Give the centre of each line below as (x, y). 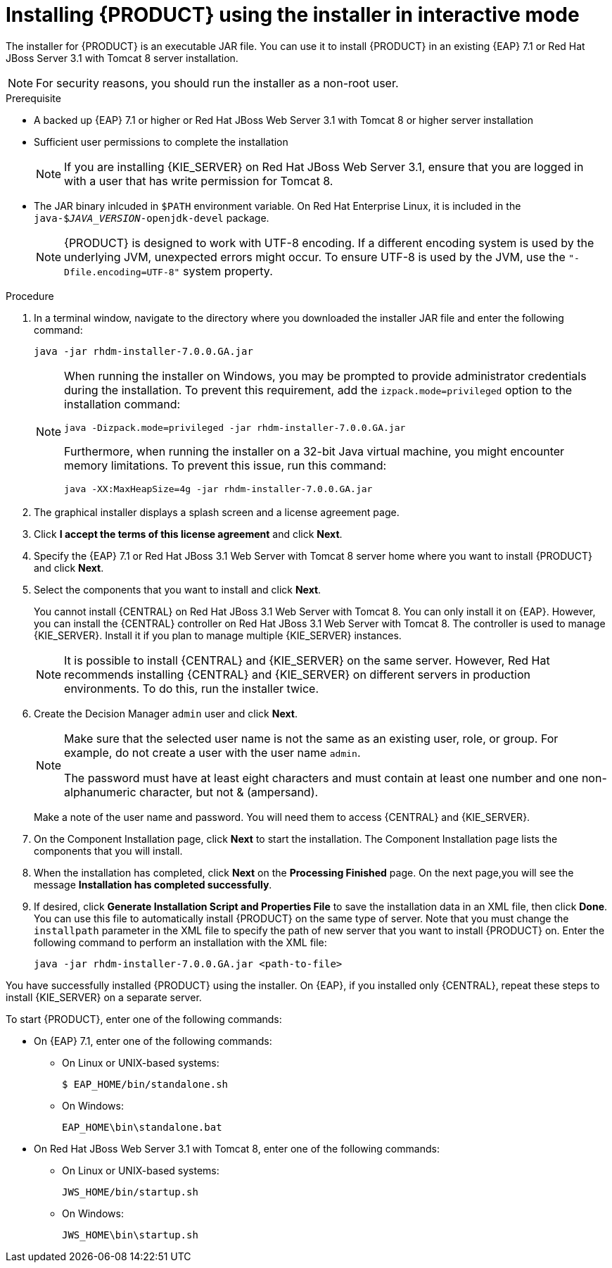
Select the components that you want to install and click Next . (178, 589)
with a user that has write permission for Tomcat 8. (199, 181)
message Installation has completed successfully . (153, 884)
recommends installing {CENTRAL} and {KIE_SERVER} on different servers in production (297, 674)
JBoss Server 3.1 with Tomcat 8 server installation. (122, 58)
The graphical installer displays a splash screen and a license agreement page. (217, 512)
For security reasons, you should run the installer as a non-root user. (217, 83)
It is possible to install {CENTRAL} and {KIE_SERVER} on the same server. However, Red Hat (307, 660)
